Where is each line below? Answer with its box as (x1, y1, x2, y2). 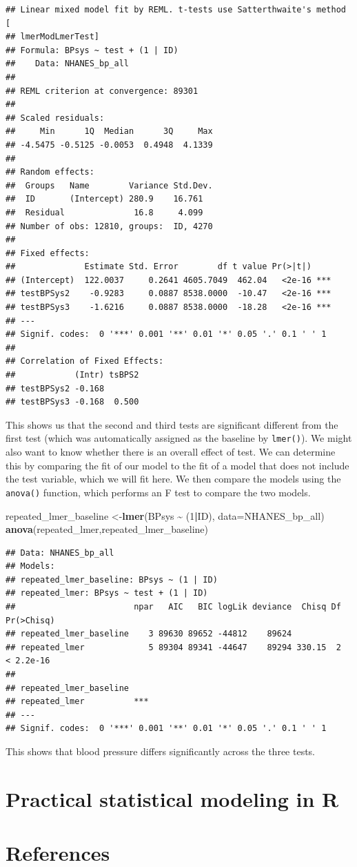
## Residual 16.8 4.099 (6, 207, 203, 217)
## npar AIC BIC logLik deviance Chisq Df (6, 602, 341, 612)
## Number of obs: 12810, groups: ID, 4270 (6, 221, 213, 231)
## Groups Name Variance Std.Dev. (6, 180, 213, 191)
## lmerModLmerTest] (6, 32, 100, 42)
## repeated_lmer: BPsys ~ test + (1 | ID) (6, 588, 208, 598)
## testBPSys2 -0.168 (6, 383, 105, 393)
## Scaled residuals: (6, 113, 105, 123)
